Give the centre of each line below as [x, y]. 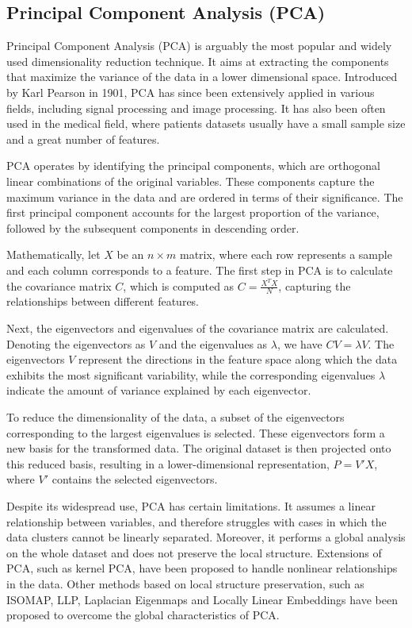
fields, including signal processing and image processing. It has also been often [196, 108]
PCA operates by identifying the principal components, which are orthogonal [193, 166]
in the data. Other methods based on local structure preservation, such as [185, 583]
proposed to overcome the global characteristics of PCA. [143, 615]
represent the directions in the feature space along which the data [238, 359]
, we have [299, 343]
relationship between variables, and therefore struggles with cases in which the [196, 521]
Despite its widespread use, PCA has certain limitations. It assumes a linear [191, 505]
